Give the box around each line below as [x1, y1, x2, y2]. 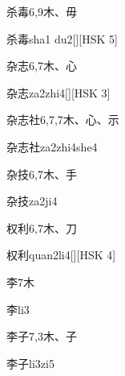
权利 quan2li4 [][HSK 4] [6, 246, 116, 263]
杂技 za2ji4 [6, 192, 58, 209]
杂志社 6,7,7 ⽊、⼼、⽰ [6, 111, 119, 128]
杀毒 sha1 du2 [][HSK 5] [6, 30, 118, 47]
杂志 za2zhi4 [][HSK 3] [6, 84, 111, 101]
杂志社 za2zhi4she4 [6, 138, 98, 155]
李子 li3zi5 [6, 354, 54, 371]
